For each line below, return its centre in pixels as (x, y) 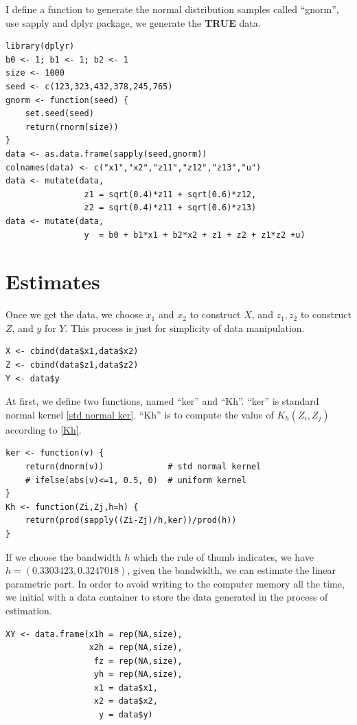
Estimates (53, 281)
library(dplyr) (40, 46)
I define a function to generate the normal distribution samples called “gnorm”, (172, 9)
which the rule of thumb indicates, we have (223, 556)
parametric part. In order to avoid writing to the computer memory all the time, (175, 583)
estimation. (29, 610)
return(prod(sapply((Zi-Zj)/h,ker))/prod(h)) (131, 521)
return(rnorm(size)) (72, 127)
